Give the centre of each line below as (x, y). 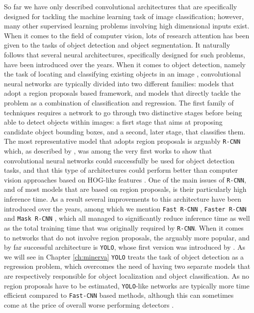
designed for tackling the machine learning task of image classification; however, (124, 16)
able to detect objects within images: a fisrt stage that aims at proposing (113, 122)
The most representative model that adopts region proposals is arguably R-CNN (122, 141)
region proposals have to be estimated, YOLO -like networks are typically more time (127, 285)
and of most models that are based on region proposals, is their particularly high (125, 189)
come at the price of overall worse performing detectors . (89, 304)
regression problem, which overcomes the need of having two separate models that (127, 266)
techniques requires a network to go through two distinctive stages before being (123, 112)
